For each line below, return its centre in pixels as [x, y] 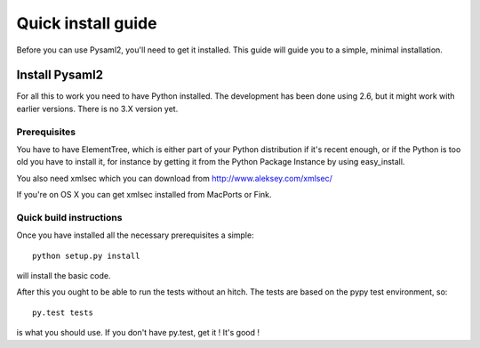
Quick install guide [87, 23]
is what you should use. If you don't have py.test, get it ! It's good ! [138, 333]
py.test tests [63, 312]
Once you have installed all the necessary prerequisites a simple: [135, 235]
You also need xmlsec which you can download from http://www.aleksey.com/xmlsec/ [174, 178]
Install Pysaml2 [60, 75]
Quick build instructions [69, 217]
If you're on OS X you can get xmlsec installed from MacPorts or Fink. [144, 195]
